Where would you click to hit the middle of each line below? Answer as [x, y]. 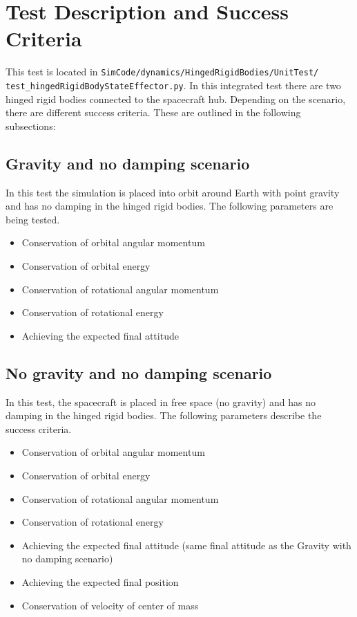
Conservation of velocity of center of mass [110, 605]
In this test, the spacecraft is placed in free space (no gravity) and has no [161, 402]
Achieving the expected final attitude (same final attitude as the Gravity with [186, 545]
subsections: [31, 126]
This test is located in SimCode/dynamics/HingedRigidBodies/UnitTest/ [162, 72]
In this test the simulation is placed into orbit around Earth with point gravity [173, 192]
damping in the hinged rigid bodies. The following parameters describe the [164, 415]
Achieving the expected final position [100, 581]
